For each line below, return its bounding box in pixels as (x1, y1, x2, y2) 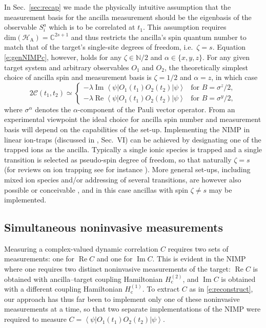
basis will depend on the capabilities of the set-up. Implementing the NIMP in (4, 124, 250, 134)
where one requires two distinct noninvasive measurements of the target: (4, 263, 231, 274)
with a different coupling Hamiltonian (4, 283, 122, 294)
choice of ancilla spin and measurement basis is (4, 72, 152, 83)
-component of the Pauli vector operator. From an (77, 104, 235, 114)
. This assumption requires (142, 22, 227, 32)
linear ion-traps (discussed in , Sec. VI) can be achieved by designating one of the (4, 134, 261, 145)
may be (209, 184, 232, 195)
